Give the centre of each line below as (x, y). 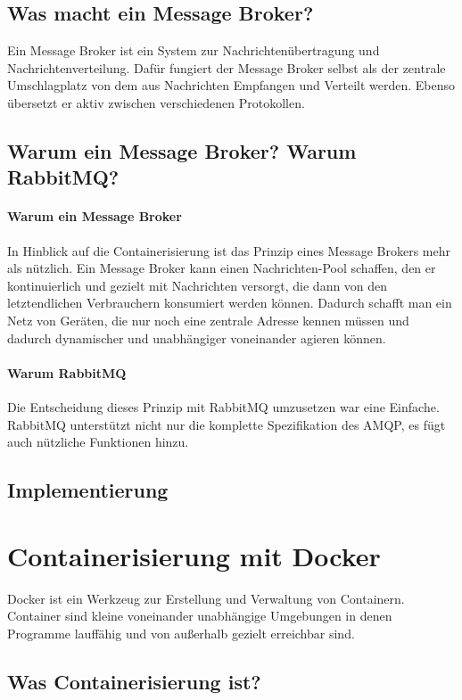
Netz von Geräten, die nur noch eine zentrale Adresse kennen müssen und (208, 320)
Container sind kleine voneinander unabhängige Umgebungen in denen (200, 616)
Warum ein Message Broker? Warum (182, 150)
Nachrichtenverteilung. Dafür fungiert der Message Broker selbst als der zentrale (227, 67)
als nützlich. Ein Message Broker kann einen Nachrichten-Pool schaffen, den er (222, 268)
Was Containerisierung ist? (134, 681)
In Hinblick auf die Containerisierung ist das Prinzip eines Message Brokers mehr (229, 250)
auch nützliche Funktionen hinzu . (98, 442)
